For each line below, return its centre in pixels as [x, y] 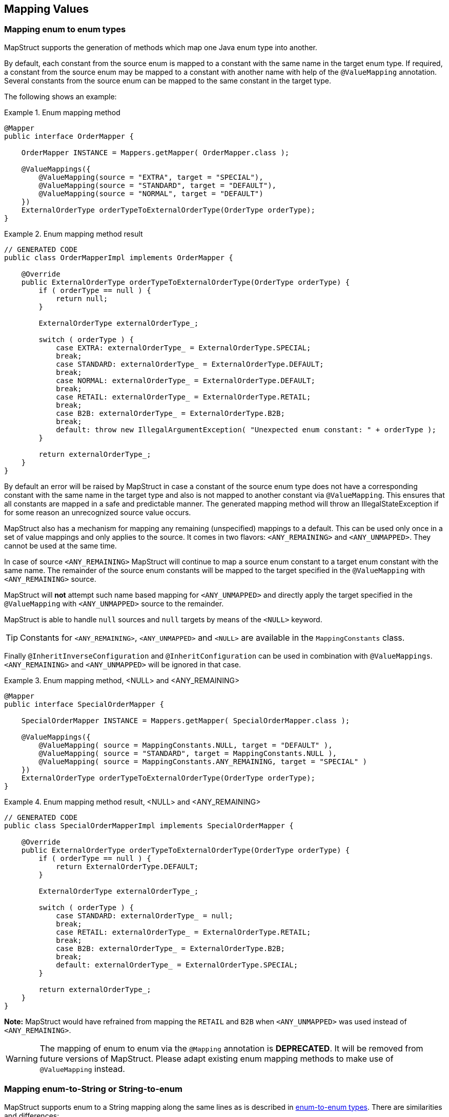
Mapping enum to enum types [65, 29]
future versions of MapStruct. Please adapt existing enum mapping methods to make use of [217, 1058]
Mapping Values [46, 9]
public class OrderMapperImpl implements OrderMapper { [119, 257]
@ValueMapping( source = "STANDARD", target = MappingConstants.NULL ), [188, 753]
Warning [22, 1058]
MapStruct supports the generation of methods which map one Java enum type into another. [161, 47]
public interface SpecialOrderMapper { [84, 704]
